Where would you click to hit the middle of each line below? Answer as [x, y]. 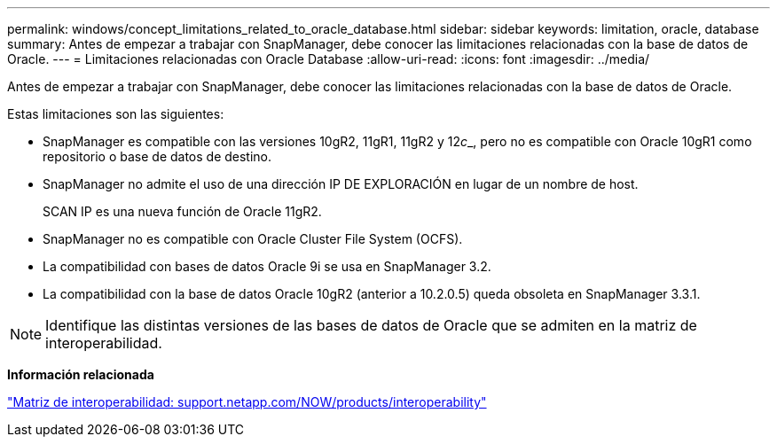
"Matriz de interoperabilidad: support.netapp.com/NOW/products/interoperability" [247, 402]
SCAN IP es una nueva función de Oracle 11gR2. [182, 211]
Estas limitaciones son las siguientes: [116, 114]
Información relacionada [81, 374]
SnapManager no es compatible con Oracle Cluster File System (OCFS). [253, 239]
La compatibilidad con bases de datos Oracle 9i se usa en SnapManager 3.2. [267, 266]
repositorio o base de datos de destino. [157, 156]
